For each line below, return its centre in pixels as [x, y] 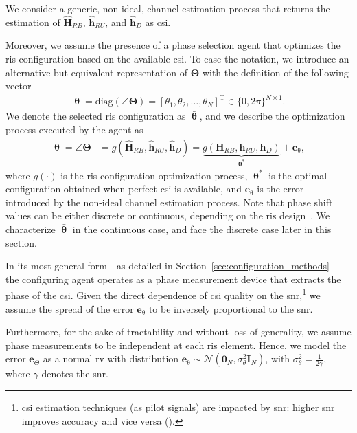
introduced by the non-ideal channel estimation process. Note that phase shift [169, 202]
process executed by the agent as [74, 129]
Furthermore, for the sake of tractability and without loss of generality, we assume [178, 332]
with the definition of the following [275, 72]
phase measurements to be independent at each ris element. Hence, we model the [176, 345]
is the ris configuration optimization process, [154, 175]
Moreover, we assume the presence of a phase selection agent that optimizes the [173, 45]
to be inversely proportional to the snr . [231, 308]
